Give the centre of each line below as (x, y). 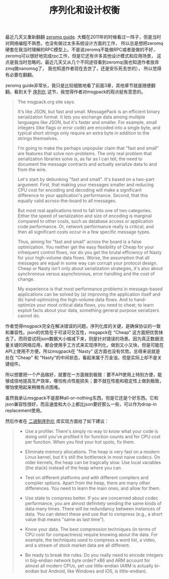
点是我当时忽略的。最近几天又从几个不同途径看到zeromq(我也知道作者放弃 (82, 62)
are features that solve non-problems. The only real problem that (84, 154)
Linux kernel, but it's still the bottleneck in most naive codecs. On (93, 457)
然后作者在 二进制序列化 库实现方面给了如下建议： (57, 421)
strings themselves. (38, 139)
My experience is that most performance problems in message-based (90, 289)
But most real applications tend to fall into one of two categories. (84, 211)
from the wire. (32, 170)
